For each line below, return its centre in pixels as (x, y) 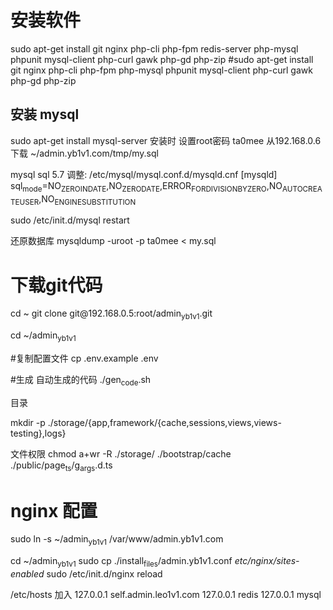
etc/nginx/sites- (267, 561)
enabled (27, 574)
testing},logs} (38, 433)
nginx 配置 (54, 510)
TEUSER (25, 202)
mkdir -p (28, 422)
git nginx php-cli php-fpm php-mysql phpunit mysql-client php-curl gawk (161, 70)
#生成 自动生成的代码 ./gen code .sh (81, 380)
